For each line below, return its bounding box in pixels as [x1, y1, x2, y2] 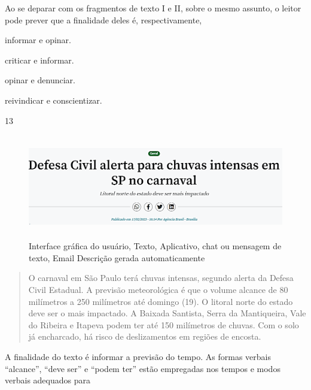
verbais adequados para [5, 374, 90, 386]
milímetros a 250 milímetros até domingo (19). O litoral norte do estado [28, 295, 293, 307]
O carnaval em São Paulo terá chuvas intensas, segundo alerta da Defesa [28, 271, 294, 284]
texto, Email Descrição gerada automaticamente [29, 251, 205, 264]
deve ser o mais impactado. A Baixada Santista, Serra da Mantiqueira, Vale [28, 307, 306, 319]
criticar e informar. [5, 53, 74, 66]
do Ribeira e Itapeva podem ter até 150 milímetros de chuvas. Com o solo [28, 318, 299, 331]
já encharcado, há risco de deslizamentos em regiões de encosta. [28, 330, 261, 343]
